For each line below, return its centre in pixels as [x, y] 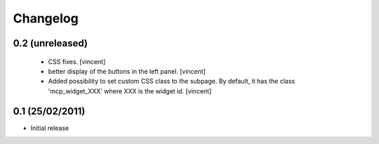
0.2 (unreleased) [50, 43]
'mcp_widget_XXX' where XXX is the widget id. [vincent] [130, 91]
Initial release [50, 128]
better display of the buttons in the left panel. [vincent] [127, 71]
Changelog [46, 18]
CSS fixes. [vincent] [77, 61]
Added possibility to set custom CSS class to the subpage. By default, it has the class [172, 81]
